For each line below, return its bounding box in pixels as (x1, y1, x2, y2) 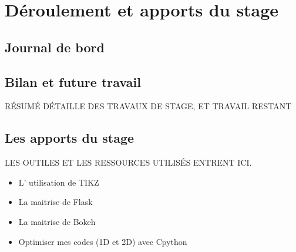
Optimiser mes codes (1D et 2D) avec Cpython (18, 235, 187, 247)
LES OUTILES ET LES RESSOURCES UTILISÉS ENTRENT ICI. (5, 156, 252, 169)
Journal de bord (5, 38, 105, 56)
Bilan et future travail (5, 72, 141, 90)
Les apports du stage (5, 129, 134, 147)
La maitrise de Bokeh (18, 215, 96, 227)
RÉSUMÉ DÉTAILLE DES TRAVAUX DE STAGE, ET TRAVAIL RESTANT (5, 100, 292, 112)
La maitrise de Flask (18, 196, 93, 208)
